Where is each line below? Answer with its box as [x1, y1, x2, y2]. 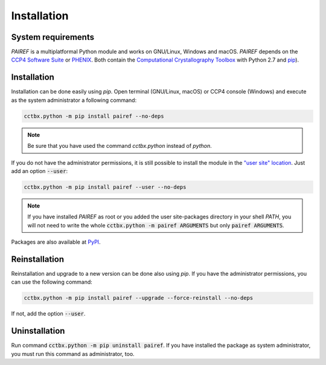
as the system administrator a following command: [11, 97, 137, 104]
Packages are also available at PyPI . [11, 238, 101, 246]
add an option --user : [11, 167, 68, 174]
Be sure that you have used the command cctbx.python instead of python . [27, 142, 213, 150]
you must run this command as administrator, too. [11, 350, 135, 357]
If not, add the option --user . [11, 310, 86, 317]
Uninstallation [11, 326, 65, 336]
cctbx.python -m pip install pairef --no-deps [24, 112, 164, 119]
